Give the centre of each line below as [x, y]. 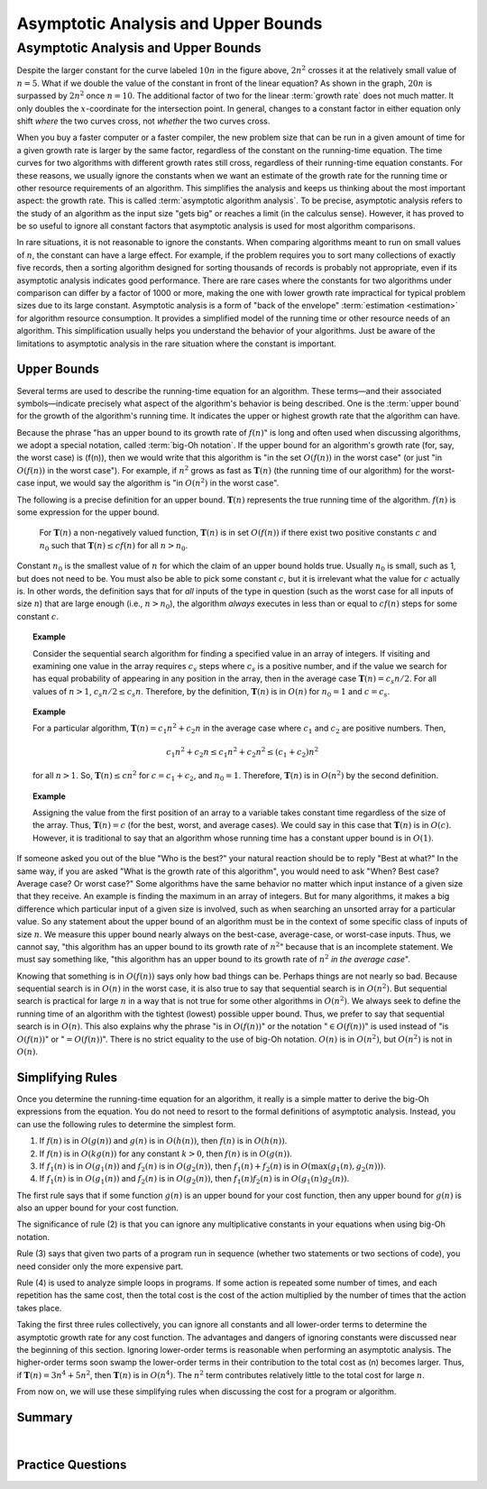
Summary [45, 1417]
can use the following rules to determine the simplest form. [126, 1124]
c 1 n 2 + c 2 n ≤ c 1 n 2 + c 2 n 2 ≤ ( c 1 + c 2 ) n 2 [243, 752]
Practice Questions [72, 1464]
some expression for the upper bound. [88, 512]
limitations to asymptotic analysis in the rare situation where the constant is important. [177, 344]
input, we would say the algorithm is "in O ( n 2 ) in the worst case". [158, 483]
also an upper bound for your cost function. [98, 1208]
